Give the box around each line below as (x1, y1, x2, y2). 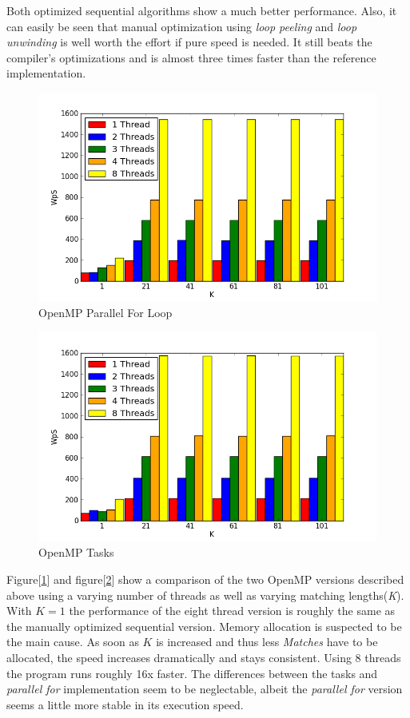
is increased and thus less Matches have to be (156, 633, 378, 650)
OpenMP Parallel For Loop (38, 304, 173, 321)
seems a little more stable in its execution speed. (6, 696, 244, 712)
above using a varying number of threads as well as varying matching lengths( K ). (6, 586, 404, 603)
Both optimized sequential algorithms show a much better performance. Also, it (6, 2, 397, 18)
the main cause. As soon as (6, 633, 139, 650)
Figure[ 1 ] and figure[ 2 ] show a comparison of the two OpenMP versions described (6, 570, 404, 587)
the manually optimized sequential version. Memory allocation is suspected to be (6, 617, 402, 634)
